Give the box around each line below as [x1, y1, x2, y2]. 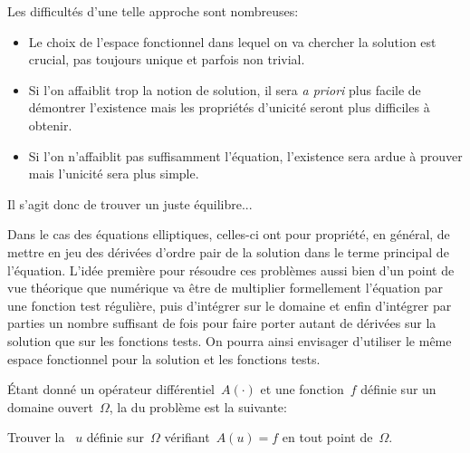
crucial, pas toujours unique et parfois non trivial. [28, 50, 305, 69]
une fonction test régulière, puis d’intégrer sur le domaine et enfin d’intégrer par [7, 295, 452, 314]
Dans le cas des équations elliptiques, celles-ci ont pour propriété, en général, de [7, 225, 450, 244]
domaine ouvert [7, 397, 93, 416]
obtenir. [28, 115, 72, 134]
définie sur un [360, 380, 436, 399]
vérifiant [164, 428, 210, 447]
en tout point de [282, 428, 373, 447]
